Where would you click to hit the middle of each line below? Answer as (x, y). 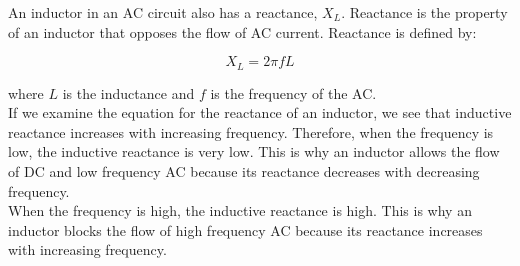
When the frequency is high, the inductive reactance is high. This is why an (240, 210)
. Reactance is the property (424, 12)
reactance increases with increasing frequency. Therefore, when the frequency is (251, 131)
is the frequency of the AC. (293, 92)
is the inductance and (128, 92)
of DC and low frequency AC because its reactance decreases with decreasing (244, 171)
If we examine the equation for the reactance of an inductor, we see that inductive (260, 112)
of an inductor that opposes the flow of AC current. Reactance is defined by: (242, 31)
